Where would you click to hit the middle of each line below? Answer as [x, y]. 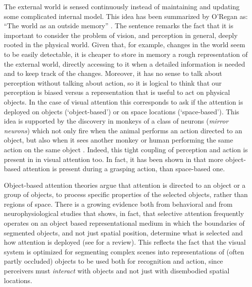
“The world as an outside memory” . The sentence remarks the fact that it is [119, 26]
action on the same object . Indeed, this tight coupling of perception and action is [126, 149]
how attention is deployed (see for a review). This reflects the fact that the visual [125, 242]
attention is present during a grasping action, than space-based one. [124, 169]
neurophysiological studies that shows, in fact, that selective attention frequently [124, 213]
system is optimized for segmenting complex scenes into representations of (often [124, 251]
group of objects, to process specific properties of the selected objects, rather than [126, 194]
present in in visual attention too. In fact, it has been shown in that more [114, 159]
